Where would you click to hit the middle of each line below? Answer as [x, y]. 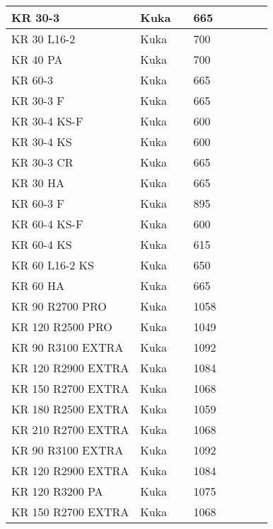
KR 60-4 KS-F [47, 224]
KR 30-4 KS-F [47, 121]
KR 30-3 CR [42, 162]
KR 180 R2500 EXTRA [70, 409]
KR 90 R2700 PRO [59, 306]
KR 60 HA [38, 285]
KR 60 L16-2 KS [53, 265]
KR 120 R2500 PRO [62, 327]
